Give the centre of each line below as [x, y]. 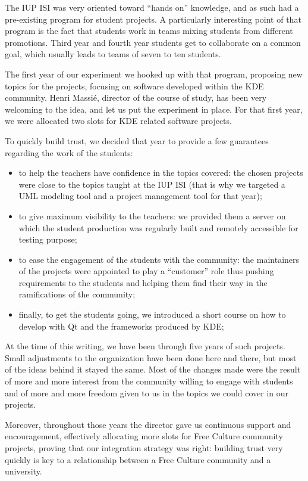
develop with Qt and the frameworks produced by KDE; [121, 326]
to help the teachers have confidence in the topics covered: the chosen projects [161, 173]
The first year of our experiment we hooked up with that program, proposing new [154, 74]
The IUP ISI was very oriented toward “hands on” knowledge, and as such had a [152, 7]
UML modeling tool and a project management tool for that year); [140, 196]
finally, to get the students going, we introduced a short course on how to [152, 314]
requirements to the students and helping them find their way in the [143, 282]
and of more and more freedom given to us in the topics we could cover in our [147, 392]
